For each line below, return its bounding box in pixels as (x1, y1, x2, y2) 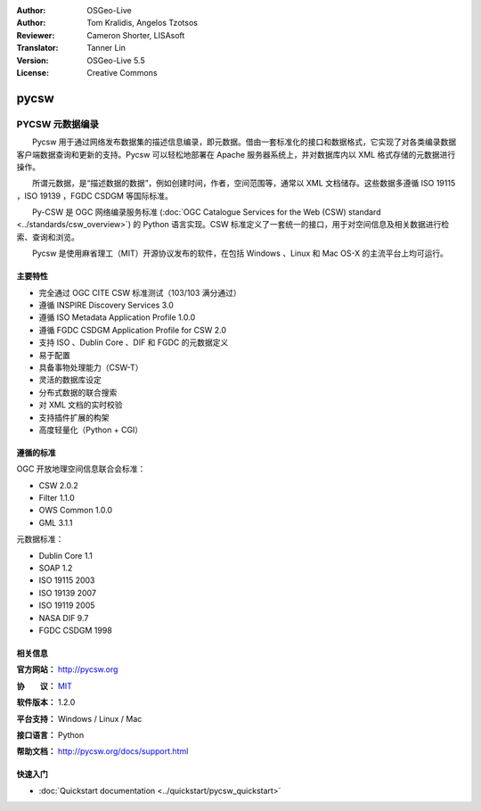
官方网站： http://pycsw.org (16, 664, 118, 675)
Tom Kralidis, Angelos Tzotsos (86, 18, 198, 29)
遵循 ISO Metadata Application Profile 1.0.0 (38, 312, 196, 323)
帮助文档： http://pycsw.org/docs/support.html (16, 746, 189, 757)
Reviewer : (16, 29, 55, 40)
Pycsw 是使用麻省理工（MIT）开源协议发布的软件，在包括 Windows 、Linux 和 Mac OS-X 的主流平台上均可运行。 (31, 248, 449, 258)
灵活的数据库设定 (38, 374, 102, 385)
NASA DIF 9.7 (38, 612, 89, 623)
